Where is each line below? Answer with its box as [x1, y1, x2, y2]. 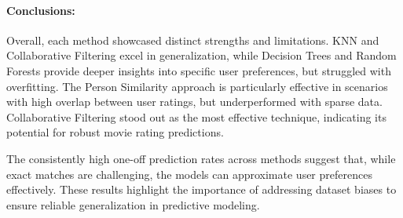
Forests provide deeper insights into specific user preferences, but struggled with [6, 62, 391, 78]
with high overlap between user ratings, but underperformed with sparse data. [6, 93, 383, 110]
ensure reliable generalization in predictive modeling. [6, 196, 260, 213]
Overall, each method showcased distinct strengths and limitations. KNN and [6, 31, 379, 48]
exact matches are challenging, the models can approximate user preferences [6, 165, 372, 182]
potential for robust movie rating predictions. [6, 124, 224, 140]
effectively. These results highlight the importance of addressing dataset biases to [6, 181, 397, 198]
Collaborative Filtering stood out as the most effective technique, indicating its [6, 108, 387, 125]
